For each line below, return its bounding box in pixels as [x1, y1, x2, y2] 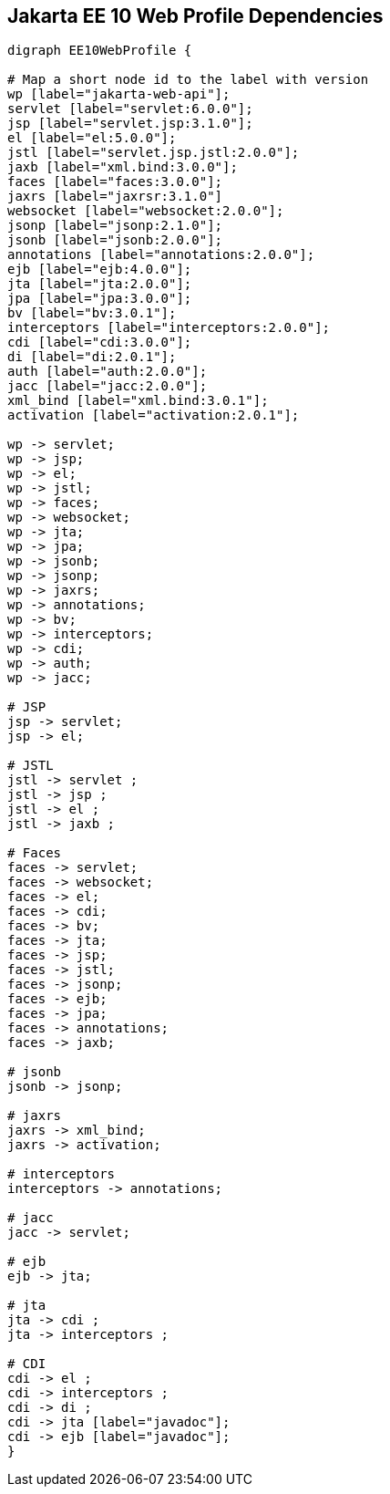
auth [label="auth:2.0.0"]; [7, 364, 208, 379]
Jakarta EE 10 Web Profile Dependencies [7, 5, 384, 27]
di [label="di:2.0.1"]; [7, 349, 177, 365]
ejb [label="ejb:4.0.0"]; [7, 262, 192, 277]
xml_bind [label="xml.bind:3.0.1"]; [7, 393, 269, 409]
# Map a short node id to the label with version [7, 72, 369, 88]
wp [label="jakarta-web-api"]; [7, 87, 231, 102]
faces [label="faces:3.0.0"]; [7, 174, 223, 190]
